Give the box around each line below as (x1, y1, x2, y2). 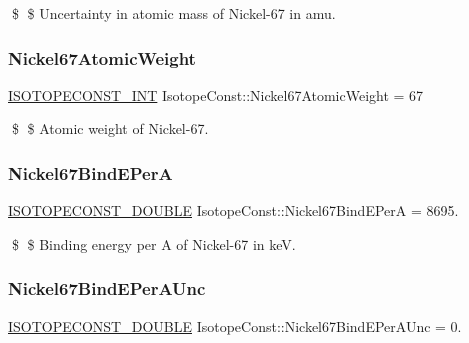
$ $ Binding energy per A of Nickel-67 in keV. (11, 233, 296, 254)
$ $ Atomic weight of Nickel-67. (11, 118, 209, 139)
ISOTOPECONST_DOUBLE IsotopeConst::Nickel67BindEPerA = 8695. (8, 200, 459, 221)
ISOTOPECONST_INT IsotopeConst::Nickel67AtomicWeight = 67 (8, 84, 424, 105)
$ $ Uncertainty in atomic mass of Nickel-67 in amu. (11, 3, 336, 23)
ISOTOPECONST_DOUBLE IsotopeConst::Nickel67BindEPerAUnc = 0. (8, 315, 462, 336)
